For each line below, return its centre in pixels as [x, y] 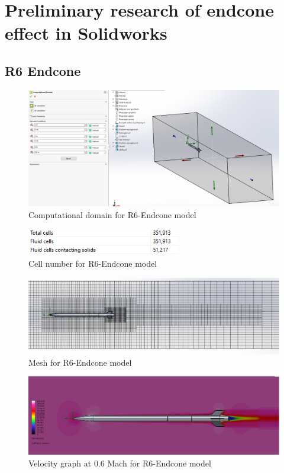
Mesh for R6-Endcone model [80, 362]
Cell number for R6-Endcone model [93, 263]
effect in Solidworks [86, 33]
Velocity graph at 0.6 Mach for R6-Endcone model [120, 463]
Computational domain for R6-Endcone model [112, 214]
